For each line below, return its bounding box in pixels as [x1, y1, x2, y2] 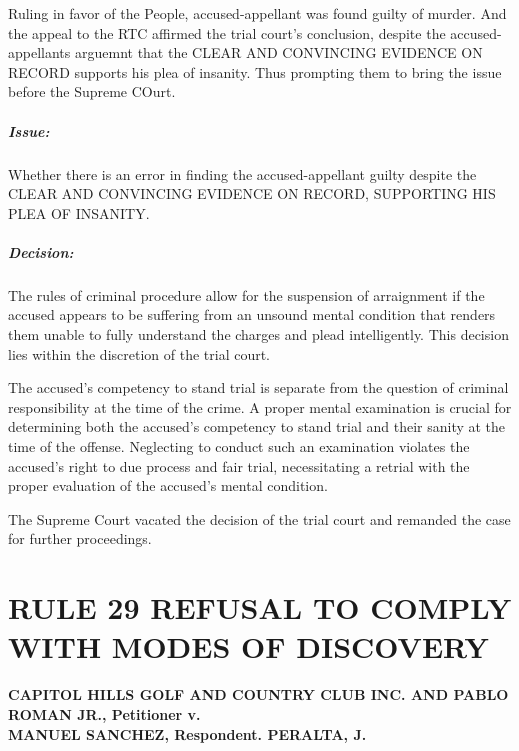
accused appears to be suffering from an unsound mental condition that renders [8, 304, 496, 325]
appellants [8, 42, 71, 63]
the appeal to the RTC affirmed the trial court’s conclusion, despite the [8, 22, 446, 43]
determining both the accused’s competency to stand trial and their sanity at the [8, 416, 506, 437]
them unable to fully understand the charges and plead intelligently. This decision [8, 324, 509, 345]
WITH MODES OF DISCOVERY [8, 626, 489, 667]
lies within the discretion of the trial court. [8, 343, 271, 364]
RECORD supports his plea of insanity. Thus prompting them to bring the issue [8, 61, 502, 82]
